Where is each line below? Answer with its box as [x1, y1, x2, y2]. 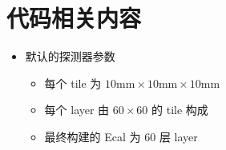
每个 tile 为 [44, 74, 102, 91]
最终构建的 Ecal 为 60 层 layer [44, 128, 198, 144]
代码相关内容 [6, 2, 142, 34]
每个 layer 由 [44, 101, 110, 118]
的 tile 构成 [151, 101, 208, 118]
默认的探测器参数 [25, 48, 115, 65]
